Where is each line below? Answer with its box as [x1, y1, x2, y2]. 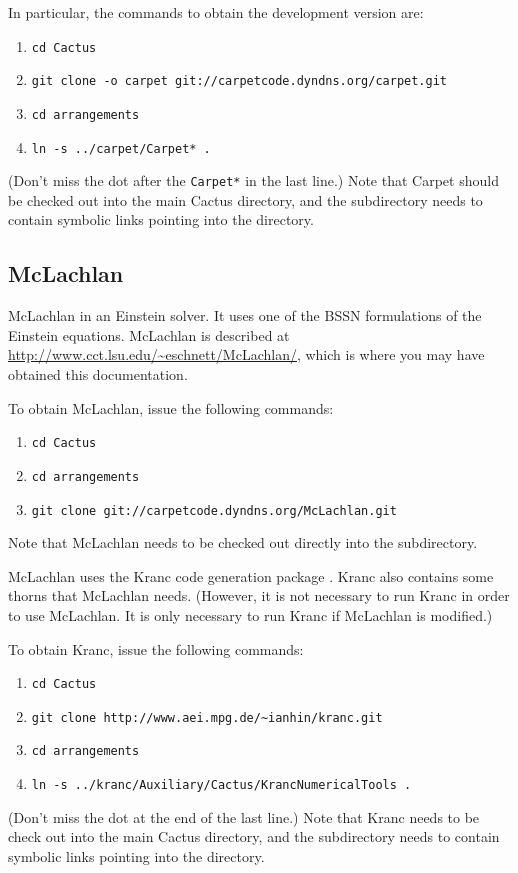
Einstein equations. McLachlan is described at [8, 324, 290, 345]
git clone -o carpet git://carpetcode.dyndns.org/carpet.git [31, 74, 448, 89]
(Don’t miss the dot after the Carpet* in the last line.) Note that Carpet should [8, 170, 499, 191]
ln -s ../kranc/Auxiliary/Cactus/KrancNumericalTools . [31, 778, 412, 793]
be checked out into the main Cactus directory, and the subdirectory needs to [8, 189, 483, 210]
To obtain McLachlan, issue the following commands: [8, 397, 334, 418]
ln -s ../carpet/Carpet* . [31, 141, 211, 156]
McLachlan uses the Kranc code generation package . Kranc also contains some [8, 565, 494, 586]
